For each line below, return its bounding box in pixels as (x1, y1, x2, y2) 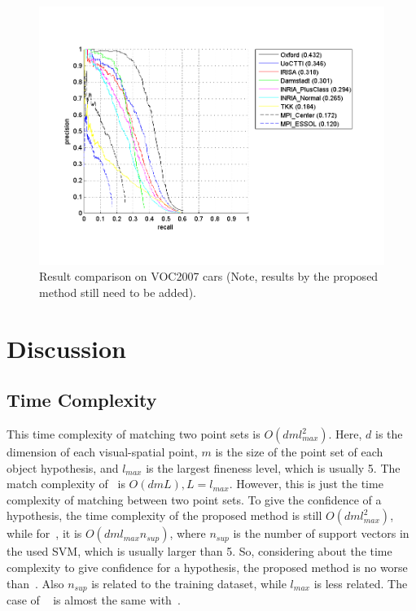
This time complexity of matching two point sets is (7, 426, 261, 443)
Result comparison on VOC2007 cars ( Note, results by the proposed (39, 268, 379, 285)
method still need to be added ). (39, 283, 196, 300)
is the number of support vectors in (233, 525, 409, 542)
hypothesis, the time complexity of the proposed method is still (7, 507, 322, 524)
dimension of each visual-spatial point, (7, 443, 198, 460)
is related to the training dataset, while (91, 574, 287, 591)
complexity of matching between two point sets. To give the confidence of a (7, 491, 382, 508)
